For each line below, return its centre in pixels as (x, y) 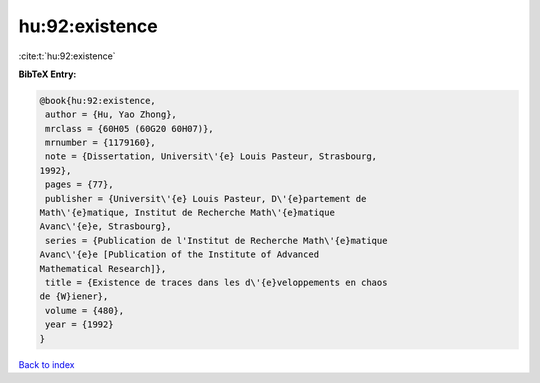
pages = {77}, (79, 184)
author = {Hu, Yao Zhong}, (111, 114)
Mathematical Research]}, (103, 268)
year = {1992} (79, 324)
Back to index (46, 364)
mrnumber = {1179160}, (101, 143)
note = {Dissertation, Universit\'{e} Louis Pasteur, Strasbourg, (211, 156)
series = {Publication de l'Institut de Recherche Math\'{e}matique (216, 240)
